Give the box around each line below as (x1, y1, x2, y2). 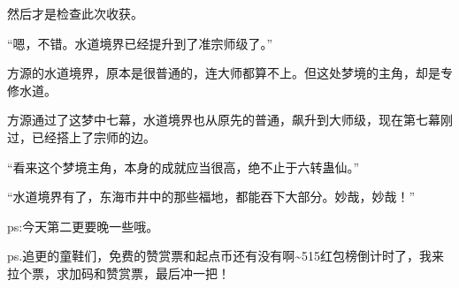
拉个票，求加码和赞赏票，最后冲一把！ (7, 263, 230, 282)
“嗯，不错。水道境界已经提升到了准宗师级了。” (7, 34, 273, 52)
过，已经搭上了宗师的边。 (7, 127, 156, 146)
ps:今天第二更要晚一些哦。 (7, 216, 159, 235)
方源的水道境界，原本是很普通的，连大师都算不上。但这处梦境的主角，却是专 (7, 64, 453, 82)
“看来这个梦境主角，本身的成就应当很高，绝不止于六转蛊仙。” (7, 157, 360, 176)
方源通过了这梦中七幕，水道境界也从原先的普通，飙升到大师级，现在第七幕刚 (7, 110, 453, 129)
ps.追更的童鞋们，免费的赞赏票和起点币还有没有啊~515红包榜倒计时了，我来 (7, 246, 444, 265)
